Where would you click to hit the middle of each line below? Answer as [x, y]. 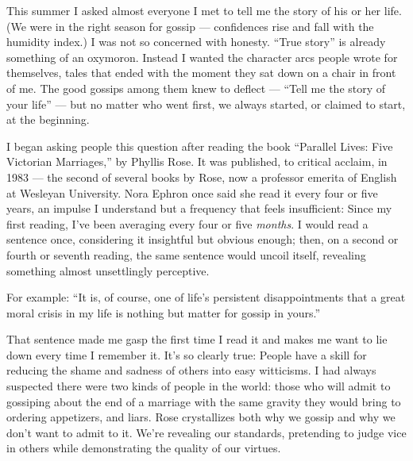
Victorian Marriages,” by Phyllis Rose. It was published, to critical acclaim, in [197, 161]
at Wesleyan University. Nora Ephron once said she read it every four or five [192, 192]
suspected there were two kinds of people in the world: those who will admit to [199, 386]
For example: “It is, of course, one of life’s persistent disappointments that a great [206, 297]
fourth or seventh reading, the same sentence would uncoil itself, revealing [186, 254]
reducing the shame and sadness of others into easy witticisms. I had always [191, 370]
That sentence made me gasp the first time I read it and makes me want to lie [197, 339]
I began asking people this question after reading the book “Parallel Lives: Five [200, 146]
